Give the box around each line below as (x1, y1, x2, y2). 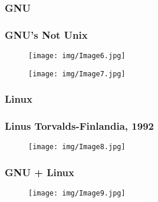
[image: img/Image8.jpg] (28, 143, 126, 151)
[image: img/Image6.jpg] (28, 52, 126, 60)
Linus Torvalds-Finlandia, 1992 (5, 119, 154, 133)
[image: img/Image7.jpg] (28, 69, 126, 78)
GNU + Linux (5, 165, 74, 180)
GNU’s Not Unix (5, 27, 88, 42)
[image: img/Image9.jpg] (28, 189, 126, 198)
